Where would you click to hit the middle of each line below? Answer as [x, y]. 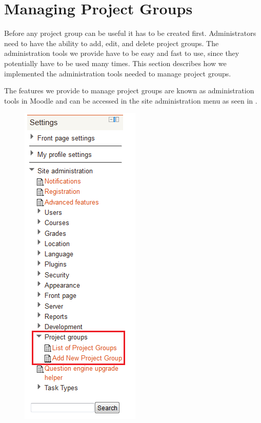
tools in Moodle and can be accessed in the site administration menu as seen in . [131, 100]
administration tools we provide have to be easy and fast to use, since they [122, 53]
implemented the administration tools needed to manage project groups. [118, 73]
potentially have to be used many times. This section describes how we [115, 63]
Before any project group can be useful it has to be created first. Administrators [130, 33]
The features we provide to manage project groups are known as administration [129, 90]
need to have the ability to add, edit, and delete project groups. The [112, 43]
